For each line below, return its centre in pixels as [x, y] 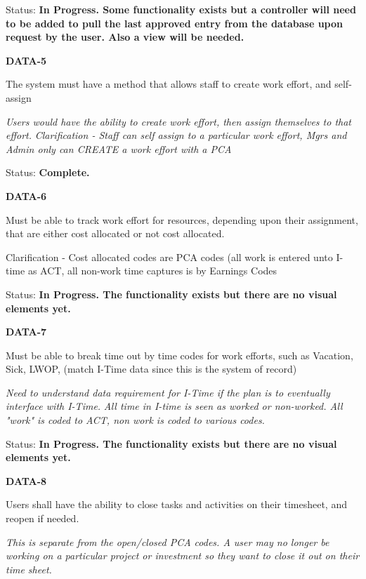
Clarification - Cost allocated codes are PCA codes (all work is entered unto [169, 257]
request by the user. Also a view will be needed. [125, 37]
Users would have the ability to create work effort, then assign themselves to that [179, 121]
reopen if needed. [43, 518]
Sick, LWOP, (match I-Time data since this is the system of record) [151, 369]
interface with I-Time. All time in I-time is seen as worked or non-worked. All [174, 406]
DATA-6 [26, 195]
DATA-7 [26, 332]
